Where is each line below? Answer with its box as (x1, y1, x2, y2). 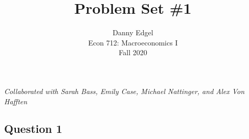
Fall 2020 (119, 47, 147, 58)
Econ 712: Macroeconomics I (88, 37, 178, 48)
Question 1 (4, 121, 62, 136)
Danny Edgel (112, 27, 153, 38)
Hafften (4, 96, 28, 106)
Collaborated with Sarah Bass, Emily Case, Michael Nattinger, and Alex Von (4, 85, 245, 96)
